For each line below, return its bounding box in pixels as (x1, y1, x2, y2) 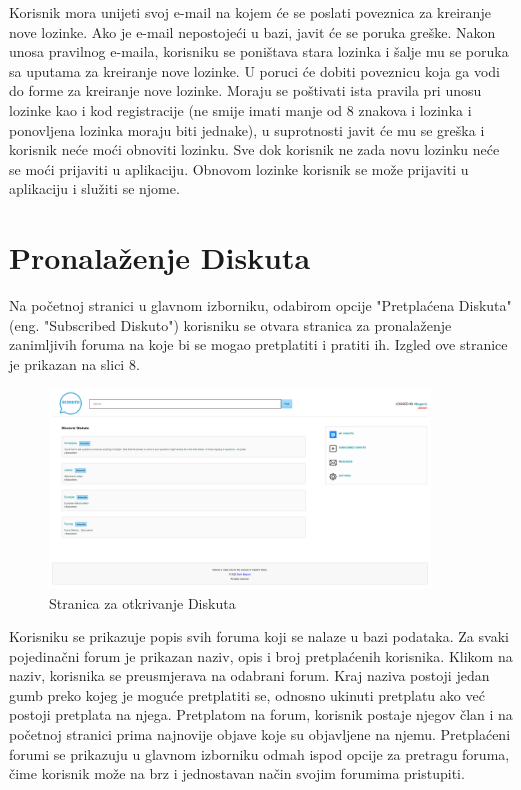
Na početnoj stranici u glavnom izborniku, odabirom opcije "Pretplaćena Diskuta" (9, 295, 512, 316)
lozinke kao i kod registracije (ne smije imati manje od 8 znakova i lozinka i (9, 99, 472, 120)
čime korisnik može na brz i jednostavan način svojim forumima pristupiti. (9, 763, 465, 784)
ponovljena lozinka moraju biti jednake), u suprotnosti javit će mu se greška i (9, 119, 485, 140)
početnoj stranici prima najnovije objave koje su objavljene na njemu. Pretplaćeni (9, 724, 511, 745)
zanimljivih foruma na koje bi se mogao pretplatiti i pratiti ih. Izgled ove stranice (9, 334, 508, 355)
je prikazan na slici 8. (9, 353, 140, 374)
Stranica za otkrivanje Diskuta (49, 592, 236, 613)
